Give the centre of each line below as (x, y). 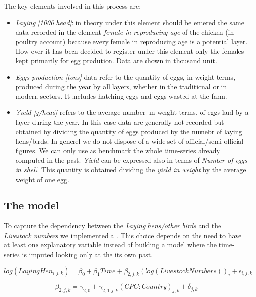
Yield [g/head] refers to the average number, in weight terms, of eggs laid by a (132, 112)
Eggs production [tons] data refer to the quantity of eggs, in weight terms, (125, 77)
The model (32, 205)
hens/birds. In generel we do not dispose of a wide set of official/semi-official (129, 141)
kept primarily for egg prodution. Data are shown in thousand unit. (116, 60)
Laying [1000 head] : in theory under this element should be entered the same (130, 22)
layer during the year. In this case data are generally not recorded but (120, 121)
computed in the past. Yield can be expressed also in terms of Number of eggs (131, 160)
